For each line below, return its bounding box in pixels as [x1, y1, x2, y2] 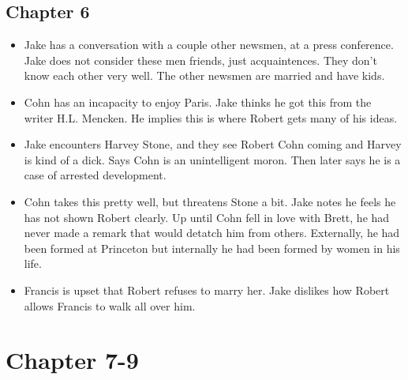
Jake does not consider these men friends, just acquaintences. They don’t [24, 51, 377, 68]
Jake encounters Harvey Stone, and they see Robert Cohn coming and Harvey [24, 136, 402, 152]
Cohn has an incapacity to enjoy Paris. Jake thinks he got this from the [24, 93, 372, 110]
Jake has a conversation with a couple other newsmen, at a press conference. [24, 36, 394, 53]
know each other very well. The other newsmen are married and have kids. [24, 67, 385, 84]
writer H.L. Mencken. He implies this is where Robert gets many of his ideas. [24, 109, 398, 126]
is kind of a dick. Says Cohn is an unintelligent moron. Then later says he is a [24, 151, 401, 167]
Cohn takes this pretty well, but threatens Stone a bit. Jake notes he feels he [24, 193, 396, 209]
